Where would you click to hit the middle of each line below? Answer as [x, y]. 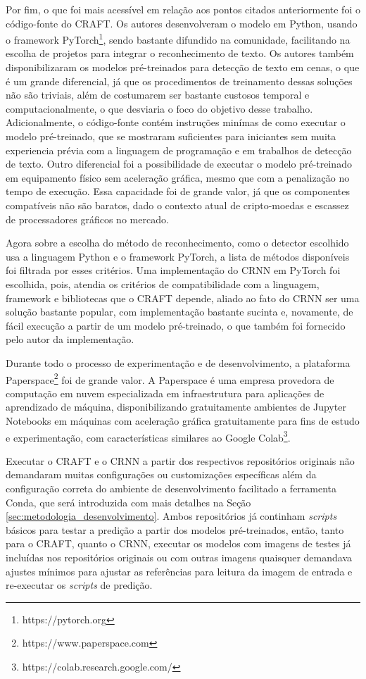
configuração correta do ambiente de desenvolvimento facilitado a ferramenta [171, 488]
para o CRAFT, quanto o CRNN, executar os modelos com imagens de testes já [178, 543]
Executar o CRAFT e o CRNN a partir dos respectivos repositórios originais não [180, 460]
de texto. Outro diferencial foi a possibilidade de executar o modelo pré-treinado [179, 164]
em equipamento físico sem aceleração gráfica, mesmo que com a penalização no [178, 177]
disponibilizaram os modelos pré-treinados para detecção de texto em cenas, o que [183, 67]
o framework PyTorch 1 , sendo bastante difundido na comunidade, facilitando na [178, 38]
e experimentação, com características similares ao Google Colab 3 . [148, 436]
